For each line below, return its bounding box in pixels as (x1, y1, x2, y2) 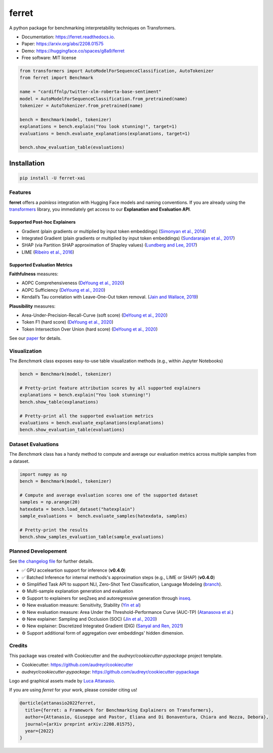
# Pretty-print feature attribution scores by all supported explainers (19, 385, 201, 391)
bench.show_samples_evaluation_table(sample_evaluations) (19, 534, 164, 540)
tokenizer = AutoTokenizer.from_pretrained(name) (19, 103, 143, 109)
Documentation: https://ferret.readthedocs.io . (21, 34, 115, 40)
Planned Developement (9, 548, 67, 555)
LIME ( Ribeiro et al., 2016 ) (21, 249, 75, 255)
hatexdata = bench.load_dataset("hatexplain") (19, 506, 135, 512)
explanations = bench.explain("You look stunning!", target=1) (19, 124, 178, 129)
